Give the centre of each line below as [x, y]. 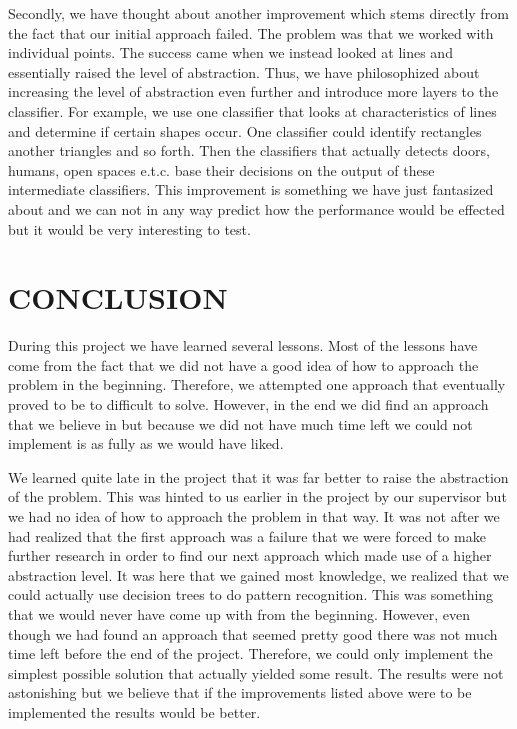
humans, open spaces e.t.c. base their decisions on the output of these [221, 169]
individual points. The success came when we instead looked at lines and [230, 52]
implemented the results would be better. [134, 711]
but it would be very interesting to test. [129, 228]
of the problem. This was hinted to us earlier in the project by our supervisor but [257, 496]
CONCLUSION [118, 297]
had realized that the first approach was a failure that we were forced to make [247, 535]
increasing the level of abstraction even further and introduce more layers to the [253, 91]
